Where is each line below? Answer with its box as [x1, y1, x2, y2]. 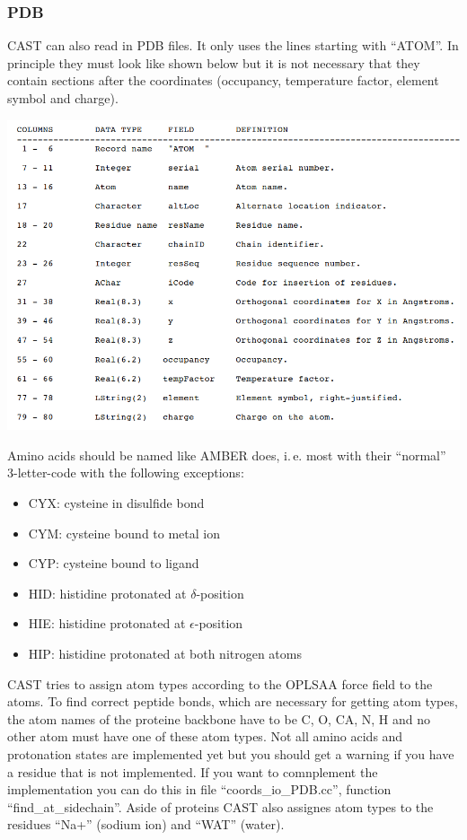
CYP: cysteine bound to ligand [28, 554, 199, 573]
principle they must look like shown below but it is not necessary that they [7, 53, 420, 72]
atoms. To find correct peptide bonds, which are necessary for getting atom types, [7, 692, 458, 711]
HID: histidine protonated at [28, 583, 187, 602]
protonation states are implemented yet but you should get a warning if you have [7, 744, 454, 763]
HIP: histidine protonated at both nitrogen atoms [28, 644, 302, 663]
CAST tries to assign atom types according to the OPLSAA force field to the [7, 674, 433, 693]
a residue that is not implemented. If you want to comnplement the [7, 762, 378, 781]
